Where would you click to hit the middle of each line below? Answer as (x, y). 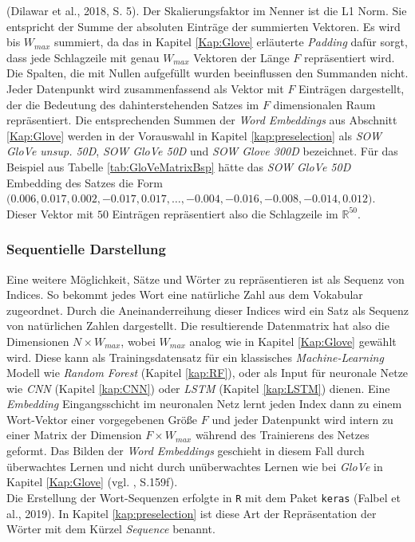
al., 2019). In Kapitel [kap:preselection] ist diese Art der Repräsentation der (192, 513)
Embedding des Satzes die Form (85, 182)
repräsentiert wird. (349, 57)
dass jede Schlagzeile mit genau (83, 57)
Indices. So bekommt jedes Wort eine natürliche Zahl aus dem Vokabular (185, 295)
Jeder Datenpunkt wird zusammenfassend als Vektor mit (145, 88)
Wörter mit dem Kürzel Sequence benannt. (111, 529)
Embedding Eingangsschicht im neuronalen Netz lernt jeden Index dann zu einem (204, 404)
